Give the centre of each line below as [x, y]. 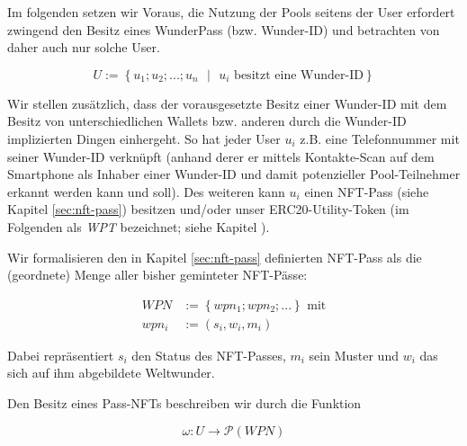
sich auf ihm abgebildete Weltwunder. [111, 373]
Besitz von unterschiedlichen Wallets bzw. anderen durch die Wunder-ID [207, 121]
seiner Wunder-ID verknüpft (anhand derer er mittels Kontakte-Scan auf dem [221, 156]
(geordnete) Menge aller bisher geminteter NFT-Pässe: [157, 275]
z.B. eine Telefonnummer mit [380, 138]
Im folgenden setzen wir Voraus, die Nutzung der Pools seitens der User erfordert [231, 12]
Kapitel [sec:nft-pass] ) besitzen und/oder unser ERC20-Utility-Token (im [208, 209]
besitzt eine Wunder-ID [299, 75]
